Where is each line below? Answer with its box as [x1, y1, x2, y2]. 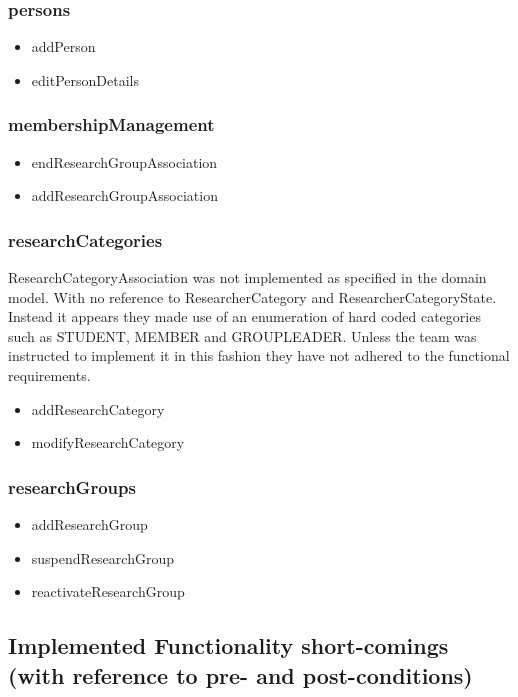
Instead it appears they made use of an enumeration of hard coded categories [8, 306, 481, 327]
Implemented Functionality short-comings [8, 630, 449, 661]
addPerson [31, 36, 96, 57]
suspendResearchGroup [31, 547, 174, 568]
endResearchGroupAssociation [31, 151, 218, 172]
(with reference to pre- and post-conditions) [8, 659, 473, 690]
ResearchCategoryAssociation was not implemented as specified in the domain [8, 267, 487, 288]
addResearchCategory [31, 398, 165, 419]
